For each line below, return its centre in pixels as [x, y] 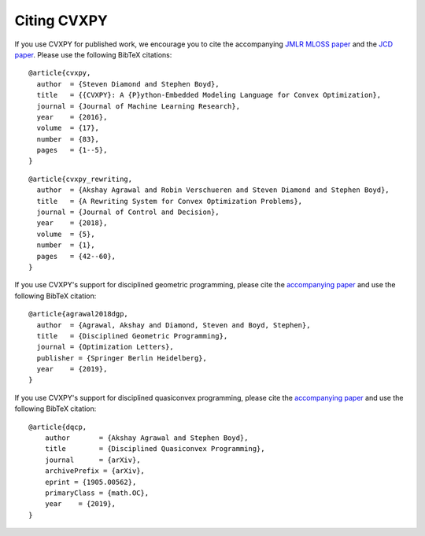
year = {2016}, [72, 117]
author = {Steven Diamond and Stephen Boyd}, [128, 84]
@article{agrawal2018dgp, [79, 314]
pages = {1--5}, [72, 150]
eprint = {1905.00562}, [91, 482]
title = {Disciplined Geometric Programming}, [132, 336]
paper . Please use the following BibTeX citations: [93, 54]
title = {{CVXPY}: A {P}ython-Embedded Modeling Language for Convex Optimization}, [209, 95]
